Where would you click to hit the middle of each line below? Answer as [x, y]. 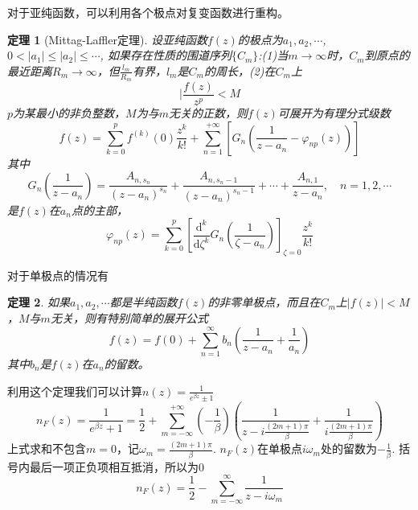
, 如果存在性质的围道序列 [166, 55]
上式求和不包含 [47, 448]
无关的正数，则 [208, 113]
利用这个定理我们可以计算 [75, 391]
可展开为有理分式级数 [334, 113]
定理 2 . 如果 [39, 302]
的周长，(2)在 [240, 70]
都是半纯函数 [143, 302]
